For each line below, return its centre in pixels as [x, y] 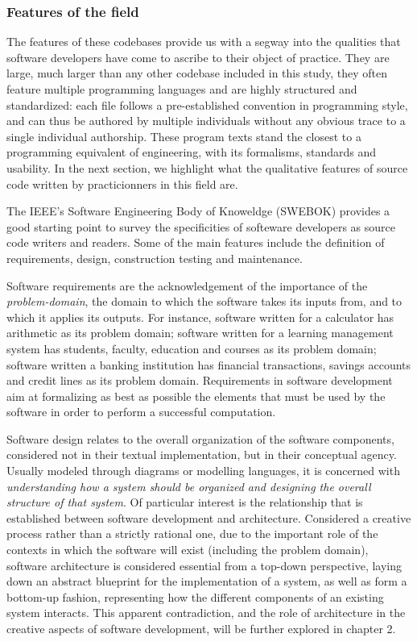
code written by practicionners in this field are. [122, 183]
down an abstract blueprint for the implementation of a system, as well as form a [207, 581]
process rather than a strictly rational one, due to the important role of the [192, 534]
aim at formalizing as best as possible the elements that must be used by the [196, 396]
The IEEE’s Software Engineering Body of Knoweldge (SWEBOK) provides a [198, 211]
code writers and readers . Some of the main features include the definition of [196, 242]
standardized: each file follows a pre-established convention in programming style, [207, 104]
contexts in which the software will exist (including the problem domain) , [188, 550]
